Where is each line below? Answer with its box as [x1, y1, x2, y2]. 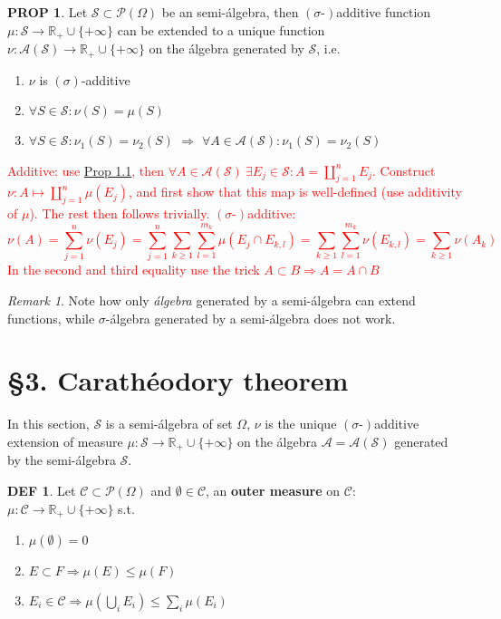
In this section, [7, 414, 90, 433]
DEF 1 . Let [7, 480, 76, 499]
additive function [336, 3, 431, 21]
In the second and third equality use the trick [7, 260, 260, 279]
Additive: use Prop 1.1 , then [7, 160, 165, 179]
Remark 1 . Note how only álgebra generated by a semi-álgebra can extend [7, 291, 416, 309]
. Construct [372, 160, 436, 179]
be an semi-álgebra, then [161, 3, 299, 21]
